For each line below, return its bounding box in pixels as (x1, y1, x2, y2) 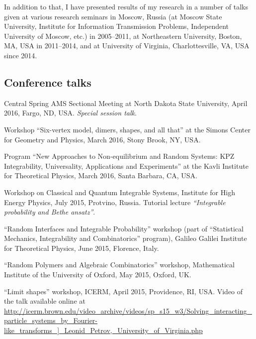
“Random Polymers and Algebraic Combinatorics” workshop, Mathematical (4, 259, 235, 270)
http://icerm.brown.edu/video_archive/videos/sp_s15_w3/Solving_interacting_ (4, 305, 252, 316)
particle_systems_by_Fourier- (4, 315, 97, 326)
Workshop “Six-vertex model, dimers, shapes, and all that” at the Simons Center (4, 124, 251, 134)
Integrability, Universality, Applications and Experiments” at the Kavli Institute (4, 160, 249, 171)
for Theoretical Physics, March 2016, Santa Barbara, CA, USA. (4, 170, 197, 181)
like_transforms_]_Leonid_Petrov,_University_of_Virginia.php (4, 325, 203, 336)
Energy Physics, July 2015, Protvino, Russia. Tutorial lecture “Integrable (4, 197, 226, 207)
